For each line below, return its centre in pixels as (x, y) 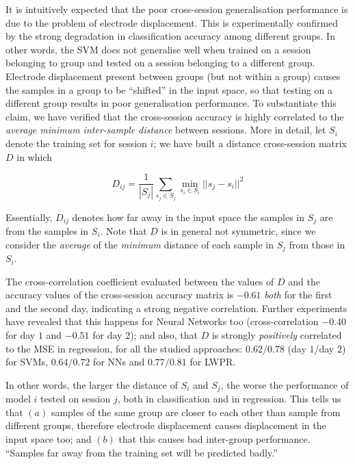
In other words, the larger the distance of (92, 384)
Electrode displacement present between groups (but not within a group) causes (173, 76)
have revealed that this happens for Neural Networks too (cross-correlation (162, 321)
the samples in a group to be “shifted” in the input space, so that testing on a (169, 89)
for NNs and (119, 362)
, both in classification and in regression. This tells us (229, 399)
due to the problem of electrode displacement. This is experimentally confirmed (172, 22)
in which (34, 156)
